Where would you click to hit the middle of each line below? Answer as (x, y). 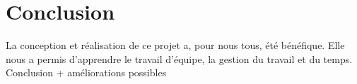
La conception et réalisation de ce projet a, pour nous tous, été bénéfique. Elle (175, 45)
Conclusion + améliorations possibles (86, 72)
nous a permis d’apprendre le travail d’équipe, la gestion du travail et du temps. (179, 58)
